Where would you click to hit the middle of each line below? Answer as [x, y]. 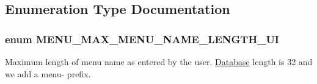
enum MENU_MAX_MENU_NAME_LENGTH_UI [142, 39]
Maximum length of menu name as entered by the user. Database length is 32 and [159, 61]
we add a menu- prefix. [48, 73]
